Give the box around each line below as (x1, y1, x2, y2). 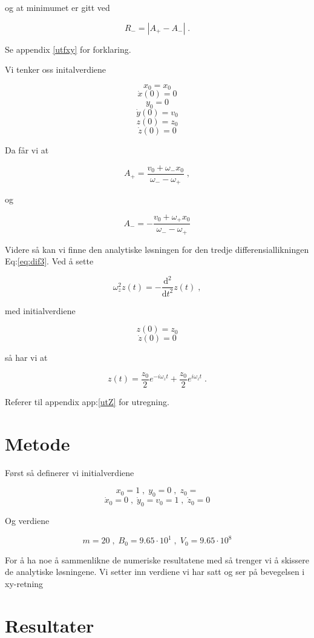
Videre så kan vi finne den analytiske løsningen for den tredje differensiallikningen (5, 243, 309, 255)
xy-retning (5, 577, 44, 589)
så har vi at (5, 351, 48, 364)
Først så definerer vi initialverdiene (5, 466, 134, 478)
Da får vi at (5, 144, 49, 156)
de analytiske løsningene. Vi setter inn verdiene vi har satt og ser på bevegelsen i (5, 565, 305, 578)
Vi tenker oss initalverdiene (5, 63, 106, 76)
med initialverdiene (5, 304, 76, 317)
